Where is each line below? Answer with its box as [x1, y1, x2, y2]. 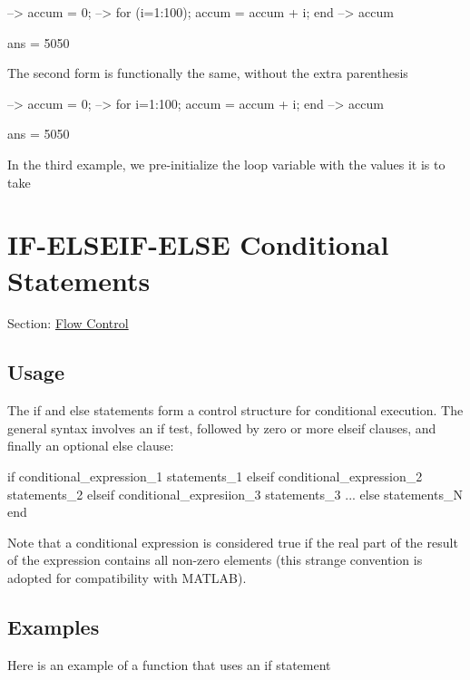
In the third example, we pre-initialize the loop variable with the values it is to [7, 154, 446, 173]
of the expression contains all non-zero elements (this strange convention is [7, 550, 423, 569]
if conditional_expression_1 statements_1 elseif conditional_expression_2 [7, 467, 423, 486]
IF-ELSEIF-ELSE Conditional [7, 226, 389, 263]
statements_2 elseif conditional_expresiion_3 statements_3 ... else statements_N [7, 484, 463, 503]
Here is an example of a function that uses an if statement [7, 655, 331, 674]
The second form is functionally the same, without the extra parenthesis [7, 63, 408, 83]
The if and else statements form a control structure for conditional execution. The [7, 401, 464, 420]
